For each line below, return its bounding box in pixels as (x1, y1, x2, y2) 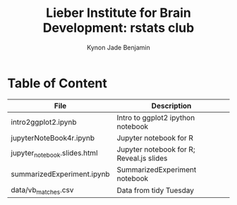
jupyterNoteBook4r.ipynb (11, 132, 95, 142)
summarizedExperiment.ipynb (11, 169, 111, 179)
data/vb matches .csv (11, 185, 74, 196)
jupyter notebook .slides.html (11, 148, 98, 159)
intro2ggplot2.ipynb (11, 117, 77, 127)
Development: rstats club (42, 20, 195, 36)
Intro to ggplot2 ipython (116, 113, 195, 123)
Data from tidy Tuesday (116, 185, 195, 195)
